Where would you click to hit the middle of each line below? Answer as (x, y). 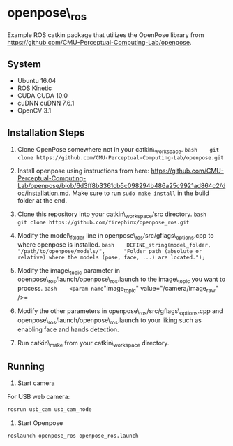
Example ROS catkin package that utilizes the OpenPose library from (106, 35)
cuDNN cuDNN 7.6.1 (46, 103)
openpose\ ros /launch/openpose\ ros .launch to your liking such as (110, 321)
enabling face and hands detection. (68, 329)
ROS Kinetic (35, 88)
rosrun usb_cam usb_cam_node (50, 410)
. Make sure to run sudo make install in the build (139, 193)
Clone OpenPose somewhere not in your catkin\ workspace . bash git (118, 150)
